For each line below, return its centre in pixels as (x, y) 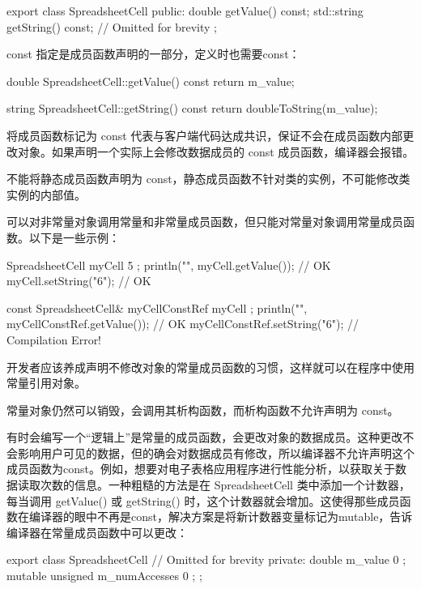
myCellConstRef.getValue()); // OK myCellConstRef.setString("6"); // (183, 324)
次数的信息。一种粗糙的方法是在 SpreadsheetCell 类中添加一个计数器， (225, 485)
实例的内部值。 (46, 194)
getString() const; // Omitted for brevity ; (112, 26)
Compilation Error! (54, 339)
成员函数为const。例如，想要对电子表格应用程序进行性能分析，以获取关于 (201, 469)
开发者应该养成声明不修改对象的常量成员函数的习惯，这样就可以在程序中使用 (210, 367)
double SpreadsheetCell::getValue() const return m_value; (151, 81)
